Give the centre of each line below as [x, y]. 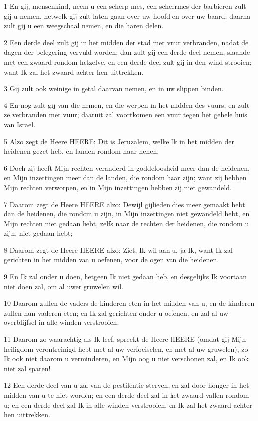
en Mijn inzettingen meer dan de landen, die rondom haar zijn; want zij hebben [125, 177]
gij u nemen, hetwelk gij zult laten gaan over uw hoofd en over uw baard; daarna [127, 16]
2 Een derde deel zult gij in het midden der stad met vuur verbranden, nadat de [126, 42]
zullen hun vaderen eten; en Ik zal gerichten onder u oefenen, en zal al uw [116, 312]
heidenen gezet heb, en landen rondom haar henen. [82, 151]
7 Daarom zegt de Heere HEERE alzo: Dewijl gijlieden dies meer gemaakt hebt [125, 204]
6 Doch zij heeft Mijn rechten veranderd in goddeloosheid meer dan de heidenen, [127, 167]
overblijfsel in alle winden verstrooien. [62, 322]
